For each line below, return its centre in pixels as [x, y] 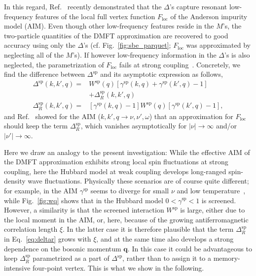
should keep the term [36, 126]
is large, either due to [213, 210]
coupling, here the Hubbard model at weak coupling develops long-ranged [115, 171]
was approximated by [219, 45]
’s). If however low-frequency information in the [145, 54]
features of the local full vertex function [95, 16]
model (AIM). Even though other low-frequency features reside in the [109, 26]
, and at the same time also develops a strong [165, 238]
